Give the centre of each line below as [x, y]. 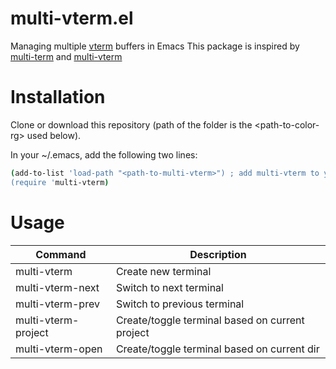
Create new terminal [163, 271]
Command [61, 254]
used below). [54, 135]
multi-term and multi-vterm [66, 56]
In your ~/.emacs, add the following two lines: [104, 154]
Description [218, 254]
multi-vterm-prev [57, 304]
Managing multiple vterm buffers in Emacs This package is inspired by [155, 46]
